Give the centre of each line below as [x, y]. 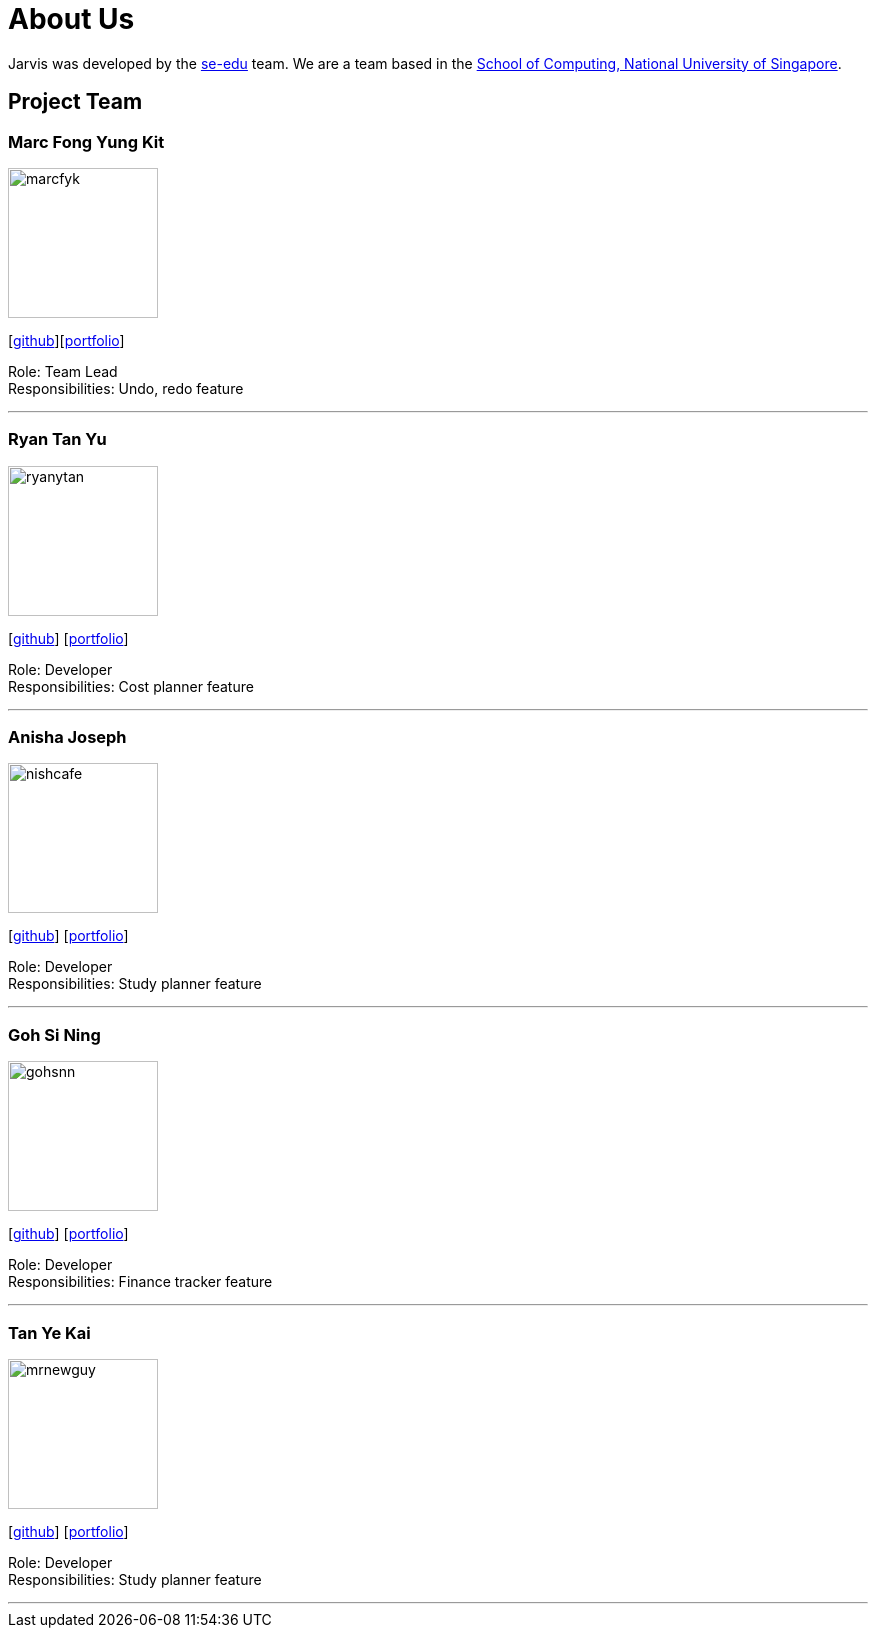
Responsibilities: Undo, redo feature [126, 388]
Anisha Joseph [67, 737]
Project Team [75, 102]
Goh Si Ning [54, 1034]
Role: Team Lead [63, 371]
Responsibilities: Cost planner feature [131, 686]
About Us [71, 19]
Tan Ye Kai [49, 1332]
